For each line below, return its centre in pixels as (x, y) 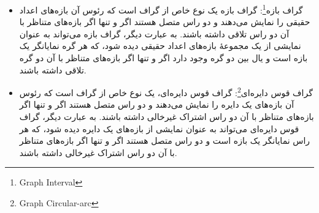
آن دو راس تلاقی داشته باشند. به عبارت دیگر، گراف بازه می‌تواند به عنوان (154, 33)
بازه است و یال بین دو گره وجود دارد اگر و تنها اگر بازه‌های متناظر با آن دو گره (163, 58)
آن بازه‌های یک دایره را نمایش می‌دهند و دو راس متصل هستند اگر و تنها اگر (157, 104)
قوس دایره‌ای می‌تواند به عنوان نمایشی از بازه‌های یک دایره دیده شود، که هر (159, 128)
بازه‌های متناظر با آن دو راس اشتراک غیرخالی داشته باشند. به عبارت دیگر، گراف (167, 117)
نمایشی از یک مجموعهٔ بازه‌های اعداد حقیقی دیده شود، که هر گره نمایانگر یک (160, 46)
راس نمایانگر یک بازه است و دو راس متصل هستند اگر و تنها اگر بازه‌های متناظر (165, 140)
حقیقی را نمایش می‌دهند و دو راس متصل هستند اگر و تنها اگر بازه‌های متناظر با (165, 22)
